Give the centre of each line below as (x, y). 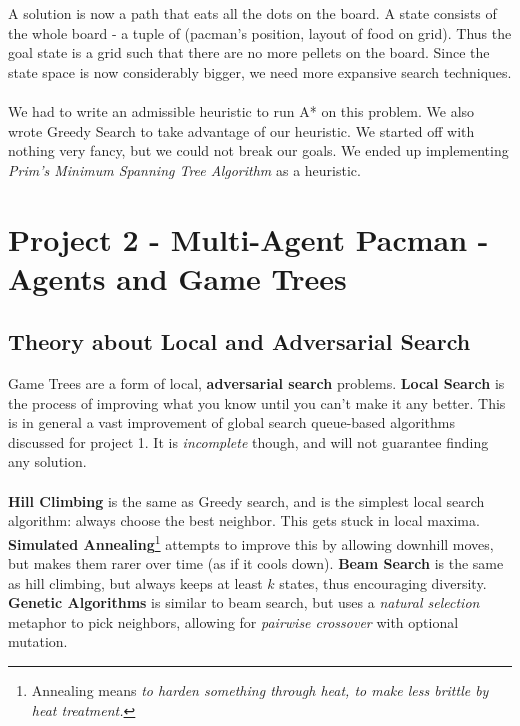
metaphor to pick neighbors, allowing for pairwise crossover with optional (233, 621)
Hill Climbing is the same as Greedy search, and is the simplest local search (246, 500)
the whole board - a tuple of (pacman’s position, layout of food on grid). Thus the (260, 32)
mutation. (38, 641)
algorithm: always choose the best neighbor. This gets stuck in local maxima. (244, 520)
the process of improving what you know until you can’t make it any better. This (257, 402)
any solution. (47, 461)
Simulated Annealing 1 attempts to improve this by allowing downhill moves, (251, 542)
